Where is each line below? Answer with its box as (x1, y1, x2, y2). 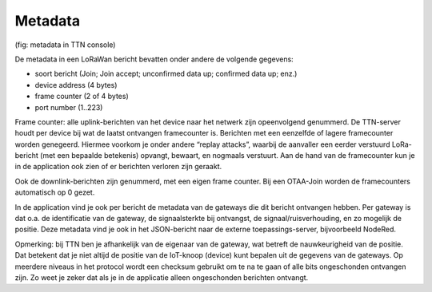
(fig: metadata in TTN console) (14, 40, 116, 49)
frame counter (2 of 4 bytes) (34, 92, 129, 101)
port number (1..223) (34, 102, 103, 112)
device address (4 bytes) (34, 80, 118, 89)
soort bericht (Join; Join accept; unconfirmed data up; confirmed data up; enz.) (34, 69, 298, 79)
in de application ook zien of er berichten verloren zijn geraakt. (14, 162, 222, 172)
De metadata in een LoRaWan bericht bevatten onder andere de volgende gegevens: (14, 54, 294, 64)
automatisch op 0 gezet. (14, 187, 95, 197)
